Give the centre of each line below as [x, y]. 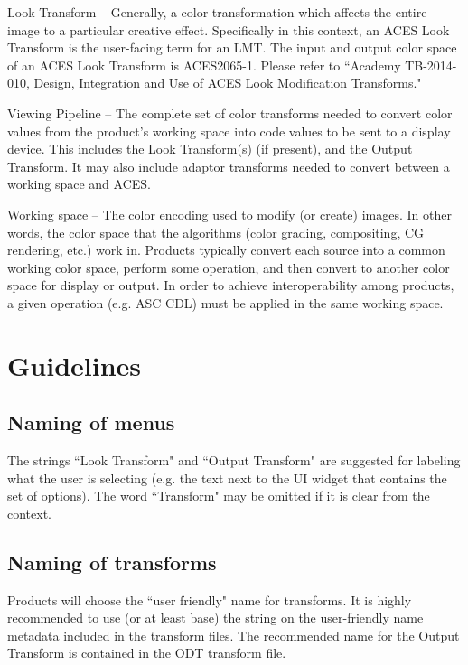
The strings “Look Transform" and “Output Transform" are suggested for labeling [234, 460]
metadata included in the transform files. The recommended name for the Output [234, 635]
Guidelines [75, 365]
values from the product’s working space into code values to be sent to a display [229, 131]
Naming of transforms [112, 562]
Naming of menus [91, 422]
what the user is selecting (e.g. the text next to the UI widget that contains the [227, 478]
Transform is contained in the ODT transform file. [147, 653]
